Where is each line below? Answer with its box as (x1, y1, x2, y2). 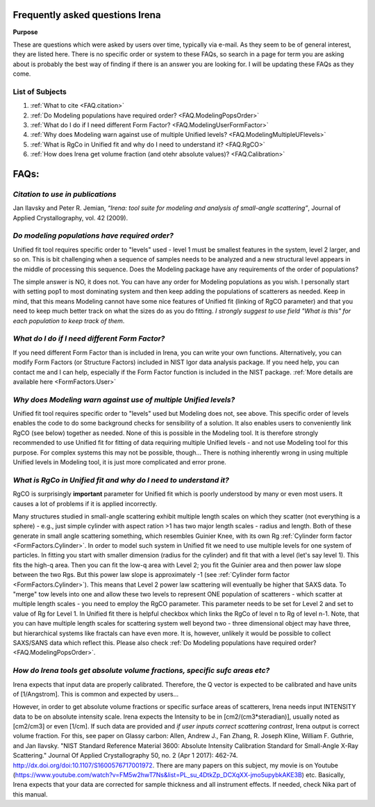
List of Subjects (12, 87, 67, 97)
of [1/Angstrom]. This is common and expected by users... (12, 690, 179, 698)
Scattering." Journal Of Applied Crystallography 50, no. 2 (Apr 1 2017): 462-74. (12, 751, 238, 760)
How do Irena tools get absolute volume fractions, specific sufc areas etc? (12, 666, 270, 676)
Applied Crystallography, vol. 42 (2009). (12, 213, 128, 222)
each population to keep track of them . (12, 316, 125, 325)
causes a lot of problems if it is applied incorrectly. (12, 499, 158, 507)
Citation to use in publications (12, 189, 117, 199)
